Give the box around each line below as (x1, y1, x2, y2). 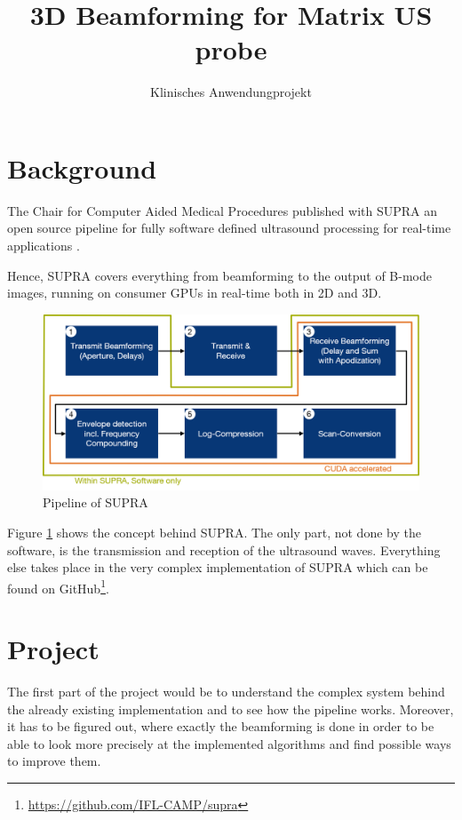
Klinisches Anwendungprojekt (150, 83, 312, 101)
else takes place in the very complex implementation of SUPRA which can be (7, 558, 428, 577)
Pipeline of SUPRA (43, 493, 148, 512)
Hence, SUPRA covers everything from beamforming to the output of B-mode (7, 266, 432, 284)
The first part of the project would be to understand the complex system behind (7, 682, 445, 701)
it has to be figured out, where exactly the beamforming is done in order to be (7, 717, 434, 736)
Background (7, 149, 157, 186)
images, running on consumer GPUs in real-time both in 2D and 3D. (7, 283, 382, 302)
